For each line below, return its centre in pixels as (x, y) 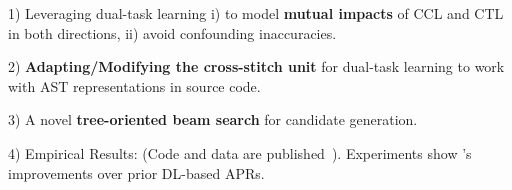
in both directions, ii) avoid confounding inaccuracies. (172, 32)
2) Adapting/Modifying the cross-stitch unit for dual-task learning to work (256, 66)
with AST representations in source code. (134, 85)
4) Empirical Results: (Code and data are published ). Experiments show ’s (240, 152)
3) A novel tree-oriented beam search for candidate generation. (213, 119)
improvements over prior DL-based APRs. (136, 172)
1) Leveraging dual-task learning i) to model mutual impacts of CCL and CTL (256, 13)
